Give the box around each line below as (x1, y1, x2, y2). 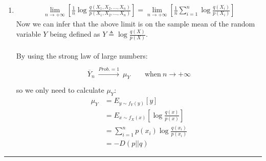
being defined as (50, 29, 100, 39)
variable (16, 29, 41, 39)
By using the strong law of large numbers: (16, 50, 148, 61)
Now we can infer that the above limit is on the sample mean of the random (16, 18, 255, 29)
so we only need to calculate (16, 85, 104, 95)
